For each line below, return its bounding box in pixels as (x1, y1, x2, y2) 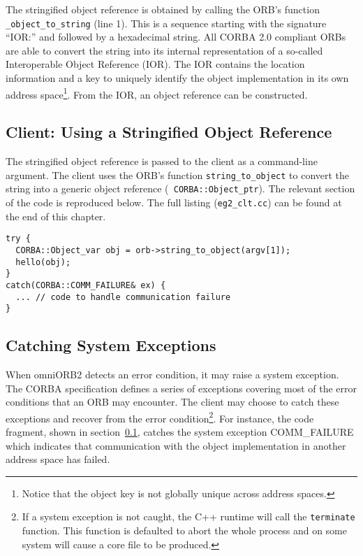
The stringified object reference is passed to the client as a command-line (6, 154, 318, 169)
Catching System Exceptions (6, 334, 216, 356)
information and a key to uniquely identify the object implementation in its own (6, 71, 349, 85)
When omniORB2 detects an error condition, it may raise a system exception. (6, 367, 339, 382)
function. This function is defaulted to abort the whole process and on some (22, 523, 348, 538)
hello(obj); (15, 257, 71, 267)
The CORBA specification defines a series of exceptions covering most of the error (6, 380, 357, 395)
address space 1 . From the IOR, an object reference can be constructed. (6, 85, 308, 101)
